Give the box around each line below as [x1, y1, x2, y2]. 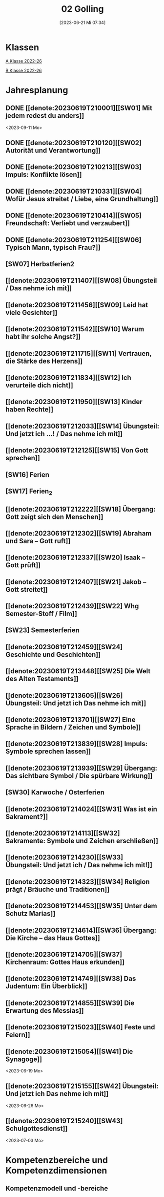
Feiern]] [5, 1031, 31, 1039]
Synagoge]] [5, 1055, 42, 1063]
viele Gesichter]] [5, 308, 58, 317]
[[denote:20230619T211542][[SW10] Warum [5, 325, 144, 333]
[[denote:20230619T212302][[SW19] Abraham [5, 529, 152, 537]
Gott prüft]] [5, 561, 41, 570]
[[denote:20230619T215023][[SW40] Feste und [5, 1023, 155, 1031]
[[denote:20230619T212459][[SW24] [5, 642, 123, 651]
